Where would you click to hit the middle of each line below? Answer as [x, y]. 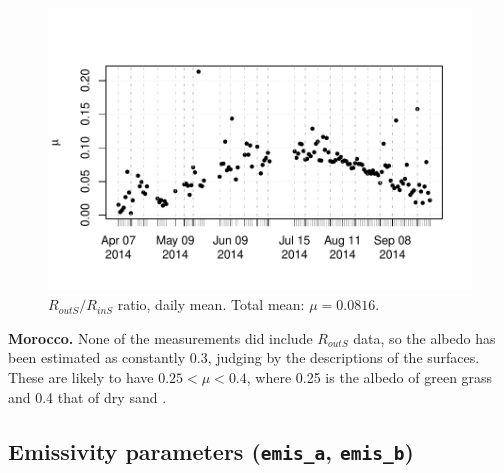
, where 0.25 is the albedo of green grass [369, 377]
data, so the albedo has [424, 337]
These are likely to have [81, 377]
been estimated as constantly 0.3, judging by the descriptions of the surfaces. [244, 357]
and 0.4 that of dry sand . [87, 396]
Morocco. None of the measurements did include [160, 337]
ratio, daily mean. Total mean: [211, 304]
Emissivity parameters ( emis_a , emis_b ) [211, 450]
